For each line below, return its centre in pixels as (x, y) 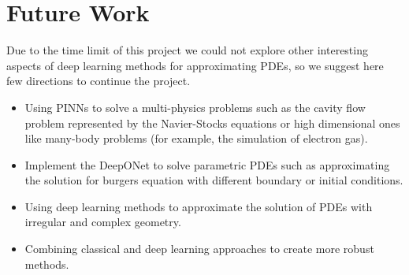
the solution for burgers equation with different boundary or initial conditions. (214, 180)
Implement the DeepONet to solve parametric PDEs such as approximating (207, 164)
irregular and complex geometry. (103, 222)
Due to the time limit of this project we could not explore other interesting (187, 50)
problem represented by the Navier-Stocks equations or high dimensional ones (212, 123)
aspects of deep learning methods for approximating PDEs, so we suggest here (195, 65)
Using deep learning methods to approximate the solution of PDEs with (199, 206)
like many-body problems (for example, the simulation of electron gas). (196, 138)
